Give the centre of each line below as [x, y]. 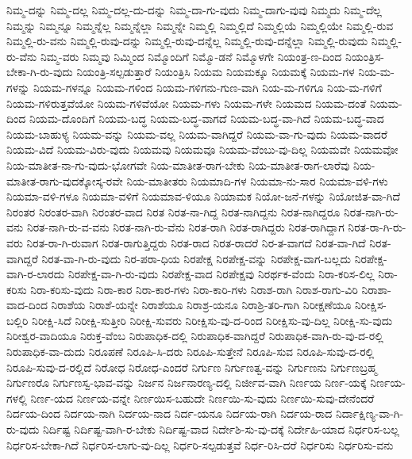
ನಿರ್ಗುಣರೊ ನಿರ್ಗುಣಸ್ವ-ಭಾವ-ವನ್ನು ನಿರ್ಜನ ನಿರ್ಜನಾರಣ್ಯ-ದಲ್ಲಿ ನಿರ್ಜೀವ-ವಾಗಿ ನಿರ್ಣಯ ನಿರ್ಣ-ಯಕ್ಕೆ [187, 382]
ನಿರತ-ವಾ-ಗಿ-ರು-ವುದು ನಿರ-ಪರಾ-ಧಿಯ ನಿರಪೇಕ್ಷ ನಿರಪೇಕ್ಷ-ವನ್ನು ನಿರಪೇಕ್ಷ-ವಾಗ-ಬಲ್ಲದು [196, 258]
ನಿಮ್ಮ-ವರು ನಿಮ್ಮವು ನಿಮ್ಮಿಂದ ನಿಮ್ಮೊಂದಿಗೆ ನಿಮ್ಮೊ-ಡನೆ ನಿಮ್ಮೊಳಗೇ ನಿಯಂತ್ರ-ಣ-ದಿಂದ [191, 56]
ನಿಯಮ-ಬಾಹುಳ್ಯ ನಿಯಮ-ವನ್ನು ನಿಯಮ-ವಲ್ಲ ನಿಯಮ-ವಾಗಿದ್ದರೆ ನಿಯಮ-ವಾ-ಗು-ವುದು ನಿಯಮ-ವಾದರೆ [197, 134]
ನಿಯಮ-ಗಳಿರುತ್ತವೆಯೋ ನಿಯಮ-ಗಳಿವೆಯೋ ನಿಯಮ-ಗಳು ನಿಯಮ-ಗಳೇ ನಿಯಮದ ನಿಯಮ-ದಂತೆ [187, 103]
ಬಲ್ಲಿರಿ [17, 320]
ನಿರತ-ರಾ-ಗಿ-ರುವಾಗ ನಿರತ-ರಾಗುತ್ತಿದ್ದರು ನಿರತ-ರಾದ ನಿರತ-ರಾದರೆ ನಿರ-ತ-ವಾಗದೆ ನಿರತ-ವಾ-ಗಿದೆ [196, 242]
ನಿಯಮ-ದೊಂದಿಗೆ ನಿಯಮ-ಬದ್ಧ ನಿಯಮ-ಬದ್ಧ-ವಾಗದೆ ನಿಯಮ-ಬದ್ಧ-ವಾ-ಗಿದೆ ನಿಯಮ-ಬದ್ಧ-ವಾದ [206, 119]
